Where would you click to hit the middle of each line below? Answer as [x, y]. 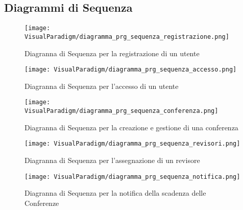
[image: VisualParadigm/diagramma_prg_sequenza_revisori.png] [132, 144]
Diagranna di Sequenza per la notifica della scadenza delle [115, 193]
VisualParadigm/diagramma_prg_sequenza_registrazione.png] [127, 37]
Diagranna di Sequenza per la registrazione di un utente [112, 53]
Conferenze [42, 203]
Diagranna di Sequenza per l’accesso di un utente [102, 86]
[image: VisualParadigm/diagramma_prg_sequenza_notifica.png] [132, 177]
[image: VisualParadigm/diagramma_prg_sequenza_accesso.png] [131, 70]
